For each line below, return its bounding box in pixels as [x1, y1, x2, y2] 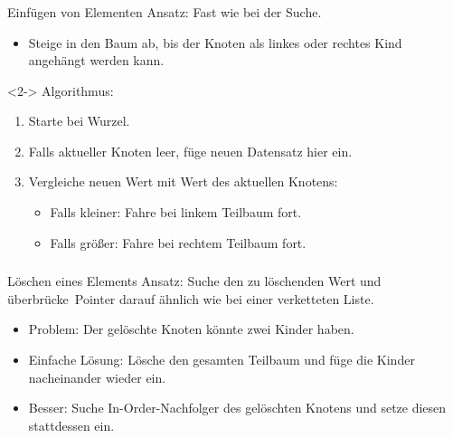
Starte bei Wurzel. [28, 111, 130, 130]
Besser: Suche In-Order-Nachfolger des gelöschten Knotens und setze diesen [28, 398, 447, 417]
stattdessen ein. [28, 415, 115, 434]
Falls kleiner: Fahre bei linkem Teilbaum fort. [50, 203, 302, 222]
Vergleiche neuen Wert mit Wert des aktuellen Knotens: [28, 172, 338, 191]
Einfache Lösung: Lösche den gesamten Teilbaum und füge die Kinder [28, 349, 415, 368]
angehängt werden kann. [28, 51, 165, 70]
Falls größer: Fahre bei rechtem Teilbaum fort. [50, 233, 307, 252]
